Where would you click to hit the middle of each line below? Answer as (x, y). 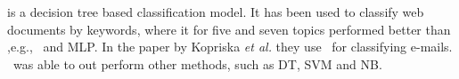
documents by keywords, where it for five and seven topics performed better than (229, 29)
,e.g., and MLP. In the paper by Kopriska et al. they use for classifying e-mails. (230, 47)
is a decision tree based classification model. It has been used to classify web (216, 12)
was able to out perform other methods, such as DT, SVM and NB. (197, 63)
